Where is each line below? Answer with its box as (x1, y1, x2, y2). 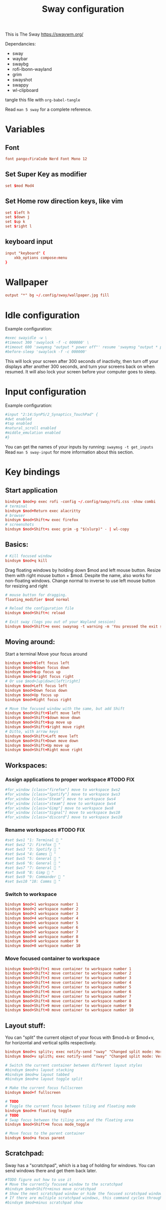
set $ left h (5, 210, 30, 215)
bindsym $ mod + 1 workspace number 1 (5, 902, 79, 907)
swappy (12, 82, 29, 88)
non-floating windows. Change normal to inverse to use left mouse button (5, 578, 156, 583)
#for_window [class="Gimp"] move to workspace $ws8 (5, 806, 114, 810)
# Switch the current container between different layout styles (5, 1063, 142, 1068)
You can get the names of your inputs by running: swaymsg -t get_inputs (5, 444, 154, 449)
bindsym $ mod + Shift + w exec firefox (5, 518, 79, 523)
